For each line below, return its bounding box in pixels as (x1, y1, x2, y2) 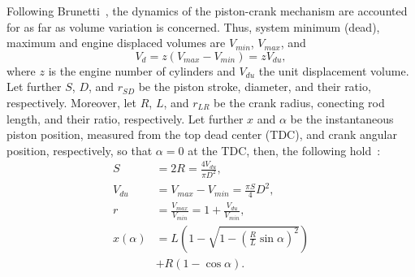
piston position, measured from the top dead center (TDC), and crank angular (6, 126, 397, 143)
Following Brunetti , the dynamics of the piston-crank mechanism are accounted (6, 2, 408, 19)
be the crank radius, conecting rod (214, 93, 385, 110)
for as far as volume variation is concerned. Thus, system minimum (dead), (6, 18, 380, 35)
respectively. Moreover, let (6, 93, 137, 110)
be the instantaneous (290, 110, 394, 127)
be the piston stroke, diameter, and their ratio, (138, 78, 371, 95)
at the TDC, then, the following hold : (188, 141, 381, 158)
